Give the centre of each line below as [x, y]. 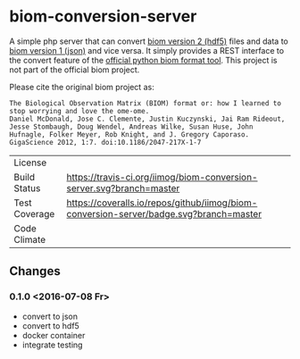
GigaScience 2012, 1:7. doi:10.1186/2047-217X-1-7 [105, 142]
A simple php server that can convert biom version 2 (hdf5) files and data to [149, 41]
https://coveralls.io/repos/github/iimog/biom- [162, 203]
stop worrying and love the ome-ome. [79, 111]
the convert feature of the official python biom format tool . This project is [143, 60]
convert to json [50, 316]
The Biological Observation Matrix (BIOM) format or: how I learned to [145, 103]
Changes [35, 271]
